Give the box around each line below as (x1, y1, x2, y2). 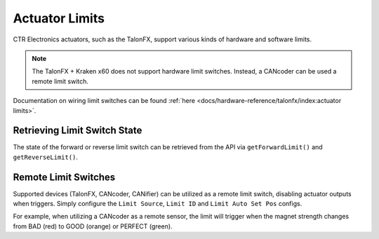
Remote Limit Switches (13, 171, 116, 183)
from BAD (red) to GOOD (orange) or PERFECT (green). (13, 221, 173, 231)
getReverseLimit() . (13, 153, 79, 161)
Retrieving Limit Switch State (13, 125, 142, 137)
